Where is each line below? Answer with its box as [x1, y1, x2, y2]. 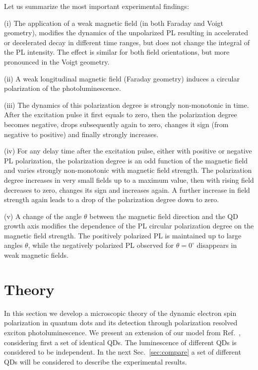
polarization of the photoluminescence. [4, 83, 121, 93]
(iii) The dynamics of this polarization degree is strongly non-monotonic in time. [4, 99, 249, 110]
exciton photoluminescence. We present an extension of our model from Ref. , [4, 327, 241, 337]
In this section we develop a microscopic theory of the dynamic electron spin [4, 307, 237, 318]
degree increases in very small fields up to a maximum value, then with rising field [4, 174, 254, 185]
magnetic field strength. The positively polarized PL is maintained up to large [4, 230, 242, 240]
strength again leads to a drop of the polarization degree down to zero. [4, 194, 219, 205]
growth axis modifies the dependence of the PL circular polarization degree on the [4, 221, 254, 231]
